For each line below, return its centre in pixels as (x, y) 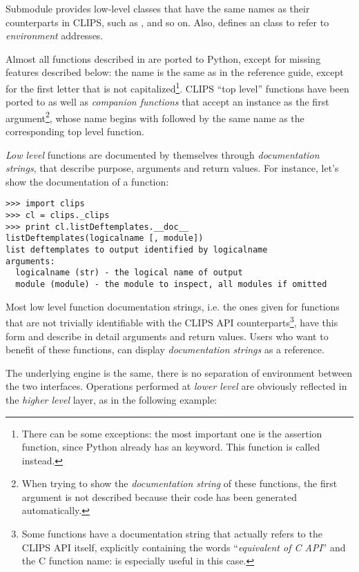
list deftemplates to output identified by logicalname (137, 250)
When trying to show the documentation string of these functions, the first (179, 483)
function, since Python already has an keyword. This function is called (171, 447)
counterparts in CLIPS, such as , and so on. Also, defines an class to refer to (167, 22)
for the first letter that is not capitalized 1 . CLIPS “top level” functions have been (177, 87)
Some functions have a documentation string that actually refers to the (172, 534)
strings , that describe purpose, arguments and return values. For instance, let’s (172, 168)
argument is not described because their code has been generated (159, 496)
